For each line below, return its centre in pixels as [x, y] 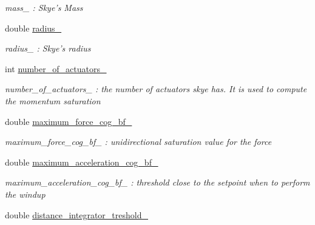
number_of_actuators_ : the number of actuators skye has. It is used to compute [156, 89]
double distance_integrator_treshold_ [76, 214]
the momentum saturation [53, 100]
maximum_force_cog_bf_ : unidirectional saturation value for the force [138, 142]
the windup [25, 194]
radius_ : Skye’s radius [48, 48]
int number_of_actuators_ [56, 68]
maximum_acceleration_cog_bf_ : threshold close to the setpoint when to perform [157, 182]
